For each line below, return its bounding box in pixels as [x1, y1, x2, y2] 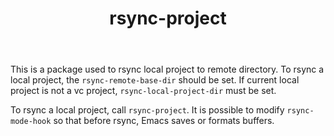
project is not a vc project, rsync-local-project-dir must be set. [10, 85, 277, 97]
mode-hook [10, 117, 52, 127]
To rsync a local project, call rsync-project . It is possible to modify [10, 104, 285, 116]
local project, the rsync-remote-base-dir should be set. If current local [10, 74, 300, 86]
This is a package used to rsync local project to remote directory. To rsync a [10, 63, 325, 76]
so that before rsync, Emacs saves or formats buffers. [53, 115, 275, 127]
